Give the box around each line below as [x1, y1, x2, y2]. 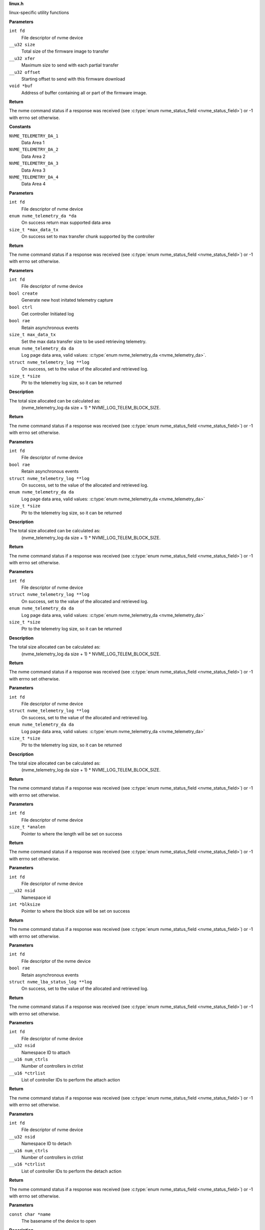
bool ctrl [9, 304, 33, 310]
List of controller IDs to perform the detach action [21, 1168, 122, 1174]
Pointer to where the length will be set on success [21, 830, 123, 836]
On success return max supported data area [21, 219, 111, 226]
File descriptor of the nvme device [21, 958, 91, 964]
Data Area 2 [21, 153, 46, 159]
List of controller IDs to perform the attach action [21, 1077, 120, 1083]
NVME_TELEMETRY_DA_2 [9, 147, 59, 153]
